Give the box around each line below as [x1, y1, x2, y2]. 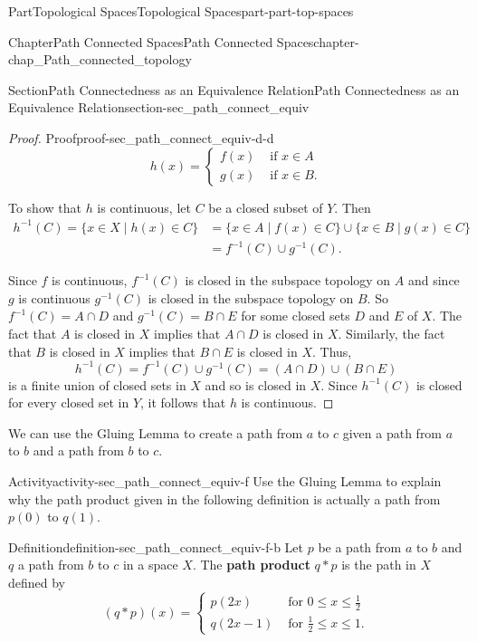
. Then [334, 197, 371, 216]
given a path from [342, 423, 443, 442]
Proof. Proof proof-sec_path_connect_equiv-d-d [8, 128, 274, 147]
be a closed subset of [208, 197, 323, 216]
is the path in [341, 555, 416, 574]
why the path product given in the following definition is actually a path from [8, 489, 441, 508]
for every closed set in [8, 393, 129, 412]
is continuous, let [97, 197, 191, 216]
